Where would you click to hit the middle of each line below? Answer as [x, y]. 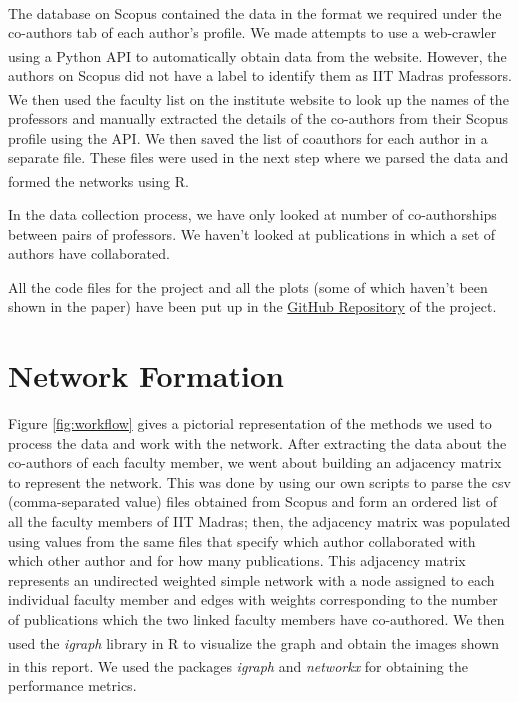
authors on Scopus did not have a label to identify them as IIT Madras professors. [260, 75]
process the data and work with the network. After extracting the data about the [257, 442]
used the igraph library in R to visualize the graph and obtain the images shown [254, 642]
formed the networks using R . [98, 180]
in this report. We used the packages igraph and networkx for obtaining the [238, 665]
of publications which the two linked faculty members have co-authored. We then [256, 619]
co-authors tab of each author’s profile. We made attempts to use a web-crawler [252, 32]
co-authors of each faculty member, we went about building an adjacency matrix [255, 462]
